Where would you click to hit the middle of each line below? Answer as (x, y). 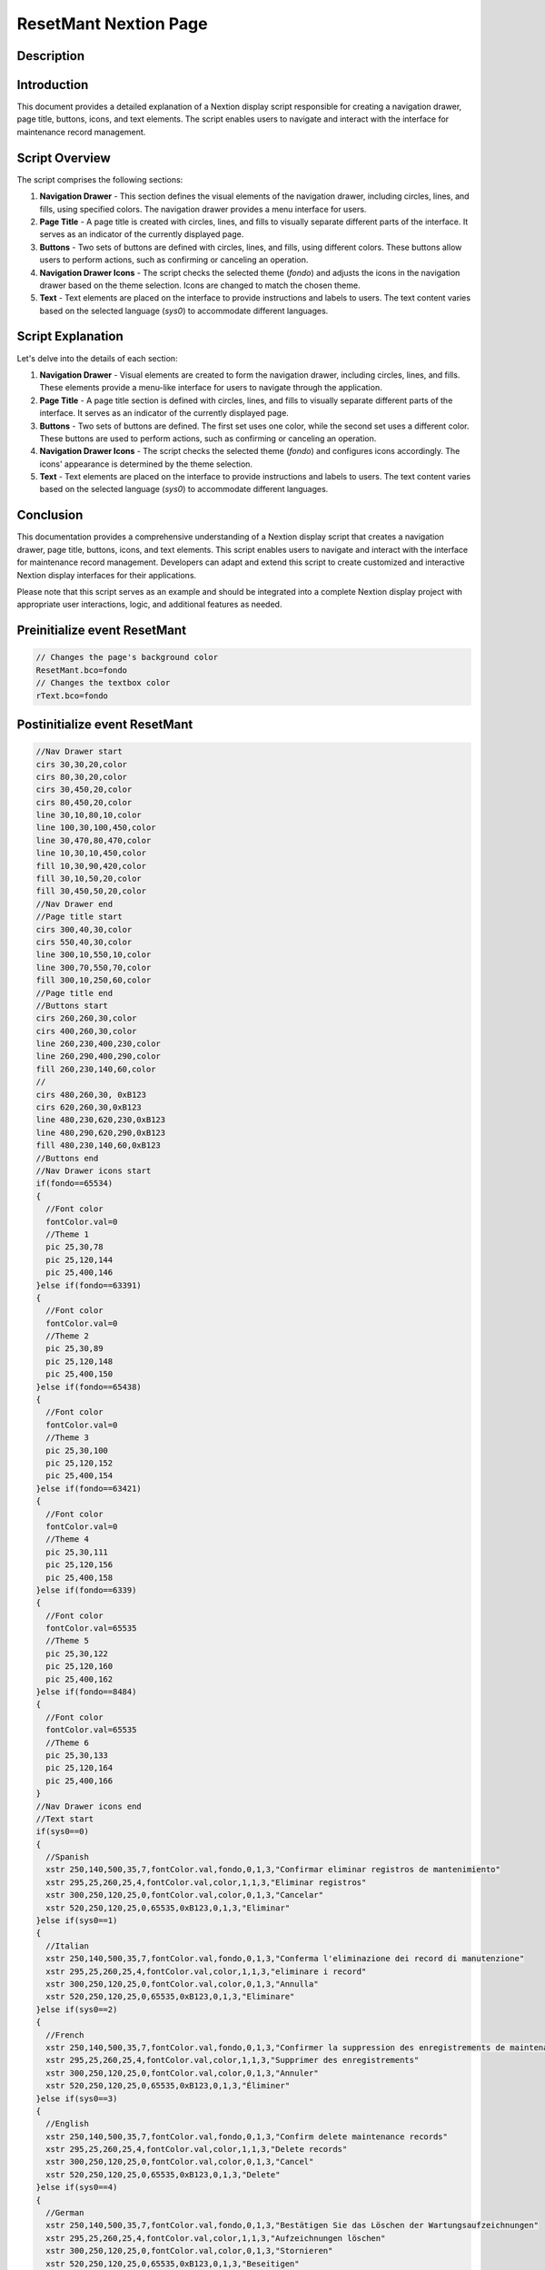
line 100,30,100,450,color (96, 828)
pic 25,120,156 (79, 1565)
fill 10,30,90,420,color (91, 866)
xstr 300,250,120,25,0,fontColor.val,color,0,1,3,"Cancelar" (185, 1895)
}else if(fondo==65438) (89, 1387)
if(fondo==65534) (74, 1184)
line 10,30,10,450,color (91, 853)
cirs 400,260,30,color (86, 1031)
